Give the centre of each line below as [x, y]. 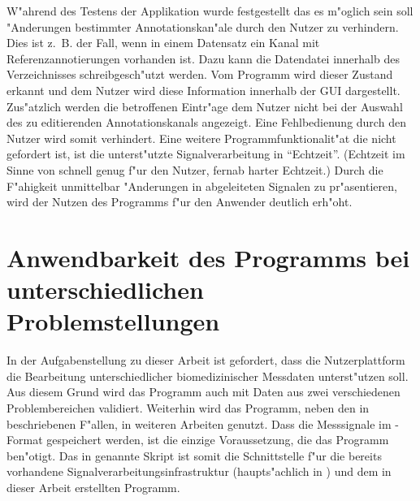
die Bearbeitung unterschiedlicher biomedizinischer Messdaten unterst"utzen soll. [208, 376]
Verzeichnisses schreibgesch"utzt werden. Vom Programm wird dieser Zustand [200, 74]
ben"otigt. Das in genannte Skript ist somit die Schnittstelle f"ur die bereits [194, 455]
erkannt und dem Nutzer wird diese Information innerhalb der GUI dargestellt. [204, 90]
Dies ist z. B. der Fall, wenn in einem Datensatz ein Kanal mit [163, 43]
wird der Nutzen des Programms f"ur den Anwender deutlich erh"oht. [180, 202]
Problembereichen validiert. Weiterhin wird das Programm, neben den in [188, 408]
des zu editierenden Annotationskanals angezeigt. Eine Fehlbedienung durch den [206, 122]
